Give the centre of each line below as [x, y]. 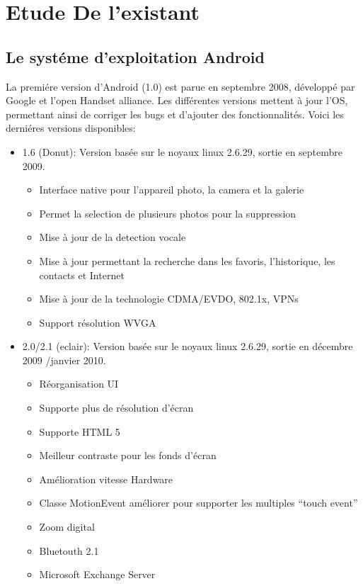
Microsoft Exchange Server [97, 574]
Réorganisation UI [79, 384]
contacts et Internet [82, 275]
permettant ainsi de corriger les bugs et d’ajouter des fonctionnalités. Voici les [175, 114]
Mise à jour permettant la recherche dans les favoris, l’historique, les [187, 260]
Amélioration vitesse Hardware [106, 479]
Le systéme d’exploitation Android [135, 56]
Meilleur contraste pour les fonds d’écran [128, 455]
